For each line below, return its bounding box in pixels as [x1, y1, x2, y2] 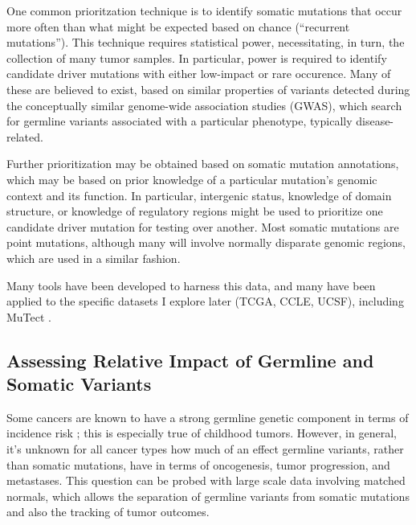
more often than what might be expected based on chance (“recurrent [6, 18, 350, 35]
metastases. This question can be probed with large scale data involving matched [6, 472, 406, 489]
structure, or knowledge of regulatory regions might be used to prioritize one [6, 203, 383, 219]
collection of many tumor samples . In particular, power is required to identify [6, 49, 387, 66]
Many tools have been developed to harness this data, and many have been [6, 277, 376, 293]
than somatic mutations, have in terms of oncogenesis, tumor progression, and [6, 456, 390, 473]
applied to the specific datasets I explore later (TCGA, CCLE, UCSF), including [6, 293, 404, 310]
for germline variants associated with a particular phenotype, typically [6, 113, 353, 129]
